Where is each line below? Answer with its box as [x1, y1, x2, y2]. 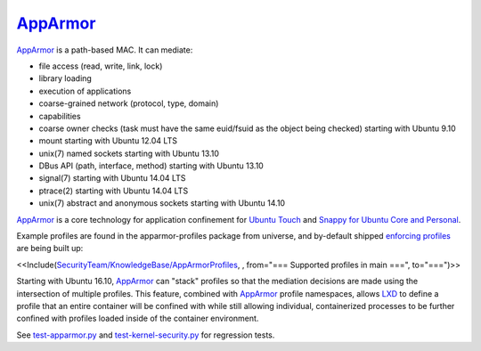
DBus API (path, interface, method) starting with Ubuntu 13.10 [38, 160, 265, 171]
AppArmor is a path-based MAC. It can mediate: [16, 45, 193, 55]
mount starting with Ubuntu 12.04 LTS [38, 135, 178, 146]
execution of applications [38, 86, 132, 96]
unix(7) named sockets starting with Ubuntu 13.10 [38, 148, 220, 159]
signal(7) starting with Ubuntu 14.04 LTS [38, 173, 186, 184]
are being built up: [16, 243, 84, 254]
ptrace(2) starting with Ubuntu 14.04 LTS [38, 185, 189, 196]
